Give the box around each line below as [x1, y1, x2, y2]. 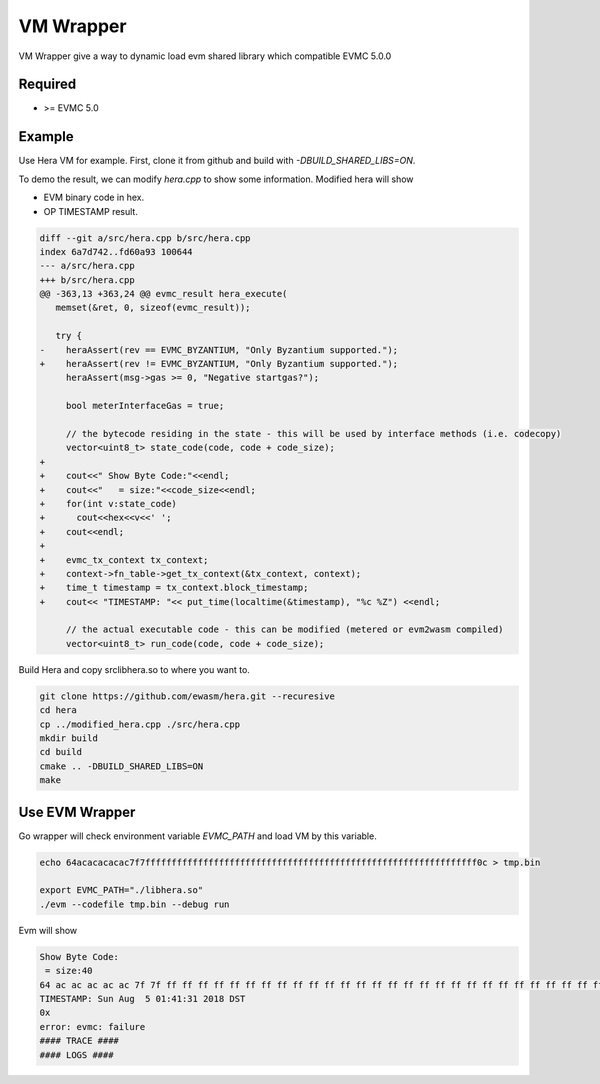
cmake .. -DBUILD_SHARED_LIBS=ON [39, 760, 204, 772]
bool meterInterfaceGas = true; [65, 400, 225, 412]
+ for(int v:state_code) [39, 498, 177, 509]
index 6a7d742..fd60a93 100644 [39, 246, 194, 257]
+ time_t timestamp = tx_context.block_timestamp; [39, 582, 309, 594]
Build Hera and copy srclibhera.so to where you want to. [18, 663, 250, 675]
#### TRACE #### [39, 1035, 120, 1047]
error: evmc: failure [39, 1021, 146, 1032]
